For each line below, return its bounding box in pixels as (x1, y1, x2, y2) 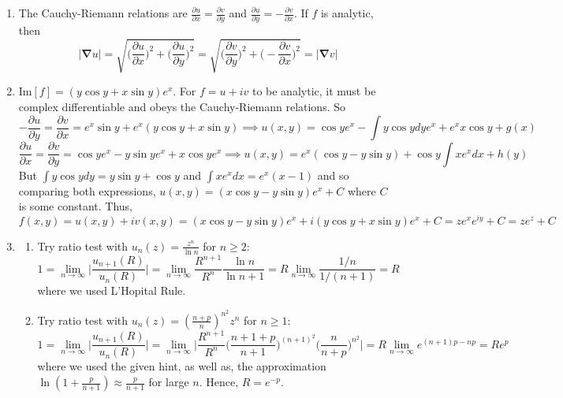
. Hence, (199, 374, 239, 390)
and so (317, 166, 349, 183)
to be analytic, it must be (252, 83, 376, 99)
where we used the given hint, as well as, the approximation (37, 358, 326, 374)
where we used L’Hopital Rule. (37, 282, 186, 299)
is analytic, (320, 5, 374, 20)
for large (148, 374, 189, 390)
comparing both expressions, (18, 182, 156, 199)
